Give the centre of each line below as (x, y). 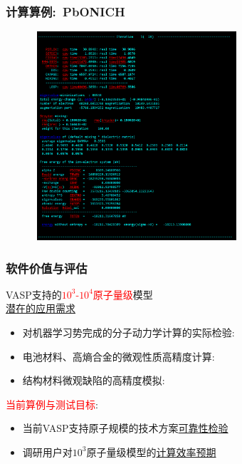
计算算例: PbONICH (65, 11)
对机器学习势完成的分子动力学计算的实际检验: (128, 332)
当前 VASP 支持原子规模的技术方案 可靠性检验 (125, 428)
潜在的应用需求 (41, 308)
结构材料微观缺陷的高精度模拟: (94, 380)
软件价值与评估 (47, 268)
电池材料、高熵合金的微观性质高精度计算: (119, 356)
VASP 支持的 (34, 294)
